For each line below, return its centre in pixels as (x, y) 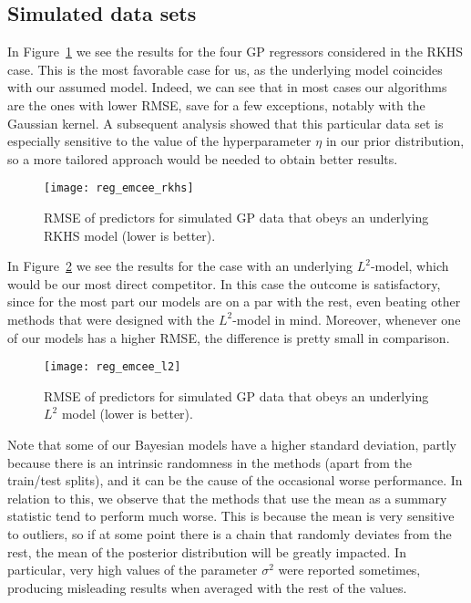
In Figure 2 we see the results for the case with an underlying (180, 266)
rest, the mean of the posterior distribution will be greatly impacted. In (207, 551)
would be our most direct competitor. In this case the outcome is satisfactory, (224, 283)
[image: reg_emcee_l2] (113, 367)
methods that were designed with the (111, 319)
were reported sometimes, (349, 570)
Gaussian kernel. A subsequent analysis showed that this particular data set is (225, 123)
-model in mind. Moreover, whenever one (347, 319)
